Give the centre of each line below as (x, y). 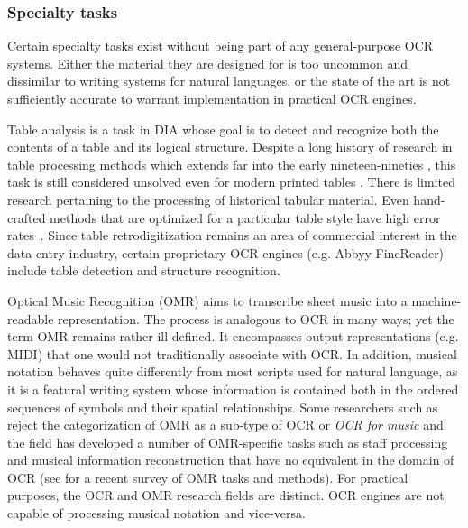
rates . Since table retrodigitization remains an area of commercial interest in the (232, 235)
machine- (436, 300)
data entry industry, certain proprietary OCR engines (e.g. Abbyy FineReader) (226, 252)
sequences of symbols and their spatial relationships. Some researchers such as (223, 407)
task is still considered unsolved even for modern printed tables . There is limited (231, 182)
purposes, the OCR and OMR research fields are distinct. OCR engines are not (226, 495)
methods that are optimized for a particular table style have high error (245, 217)
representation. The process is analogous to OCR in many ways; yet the (256, 318)
